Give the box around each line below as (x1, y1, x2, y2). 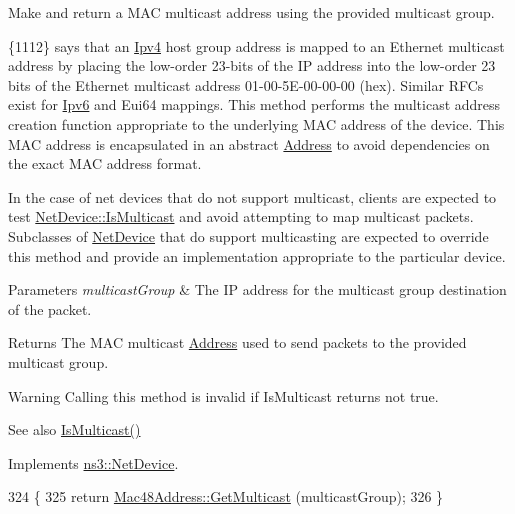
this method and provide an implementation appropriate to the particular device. (8, 245, 506, 266)
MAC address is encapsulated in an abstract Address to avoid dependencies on (8, 133, 490, 154)
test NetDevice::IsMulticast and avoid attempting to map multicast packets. (8, 206, 474, 227)
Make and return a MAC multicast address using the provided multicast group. (8, 2, 495, 22)
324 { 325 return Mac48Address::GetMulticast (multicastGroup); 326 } (8, 486, 444, 507)
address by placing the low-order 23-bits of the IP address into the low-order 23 (8, 55, 496, 76)
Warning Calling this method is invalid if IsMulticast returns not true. (8, 385, 439, 406)
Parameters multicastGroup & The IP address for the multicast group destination (8, 279, 507, 300)
